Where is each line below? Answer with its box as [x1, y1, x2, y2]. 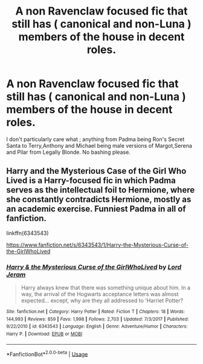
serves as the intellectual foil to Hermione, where [6, 185, 195, 195]
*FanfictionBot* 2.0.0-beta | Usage [6, 349, 88, 358]
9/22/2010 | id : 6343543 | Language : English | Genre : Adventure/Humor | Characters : [6, 323, 188, 329]
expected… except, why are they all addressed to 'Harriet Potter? [21, 297, 183, 304]
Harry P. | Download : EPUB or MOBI [6, 331, 83, 337]
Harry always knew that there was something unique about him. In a [21, 284, 191, 291]
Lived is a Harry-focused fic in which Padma [6, 176, 176, 186]
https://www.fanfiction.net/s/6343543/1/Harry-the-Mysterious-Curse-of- [6, 241, 189, 248]
